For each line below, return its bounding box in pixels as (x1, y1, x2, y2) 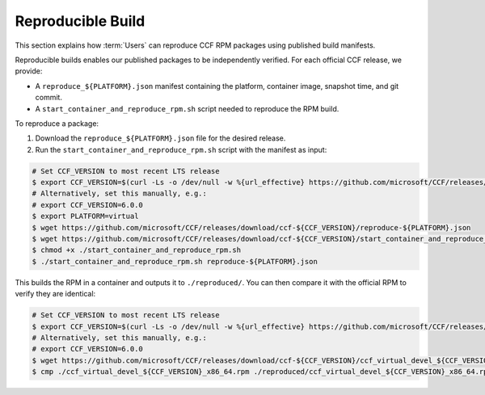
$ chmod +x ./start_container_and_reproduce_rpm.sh (32, 246, 242, 254)
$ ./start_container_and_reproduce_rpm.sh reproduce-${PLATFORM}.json (32, 257, 318, 266)
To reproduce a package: (15, 118, 99, 128)
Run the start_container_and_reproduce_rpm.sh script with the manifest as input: (35, 145, 327, 154)
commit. (35, 93, 62, 103)
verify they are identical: (15, 289, 96, 299)
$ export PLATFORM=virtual (32, 212, 139, 221)
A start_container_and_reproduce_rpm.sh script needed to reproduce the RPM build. (35, 103, 339, 113)
